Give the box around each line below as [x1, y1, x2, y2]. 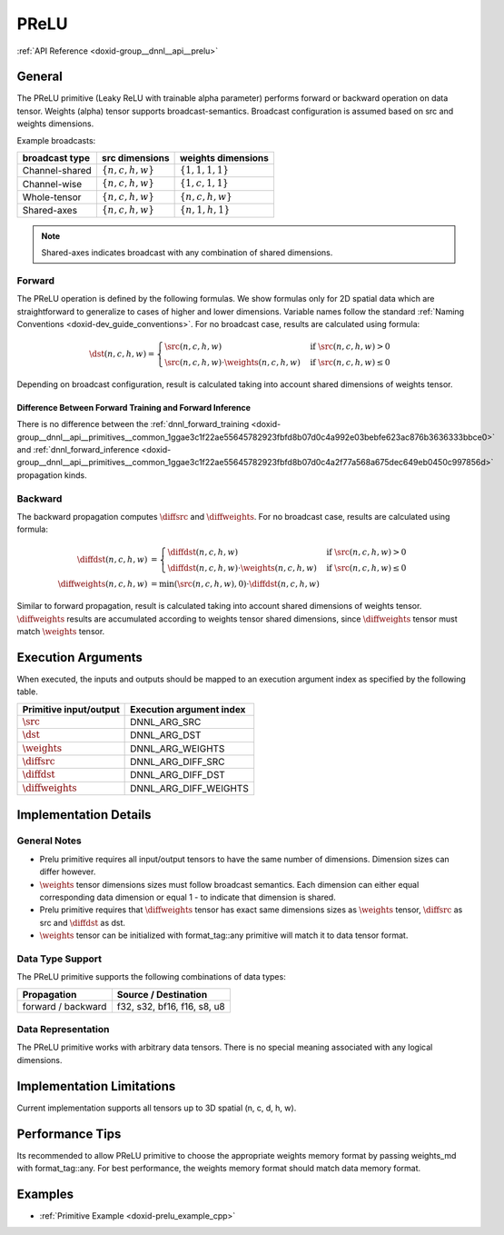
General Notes [16, 834, 82, 847]
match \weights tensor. [16, 626, 105, 637]
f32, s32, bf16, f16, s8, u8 [116, 1000, 226, 1012]
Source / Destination [116, 988, 208, 1001]
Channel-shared [22, 164, 93, 177]
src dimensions [101, 152, 170, 164]
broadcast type [22, 152, 91, 164]
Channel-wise [22, 177, 83, 190]
